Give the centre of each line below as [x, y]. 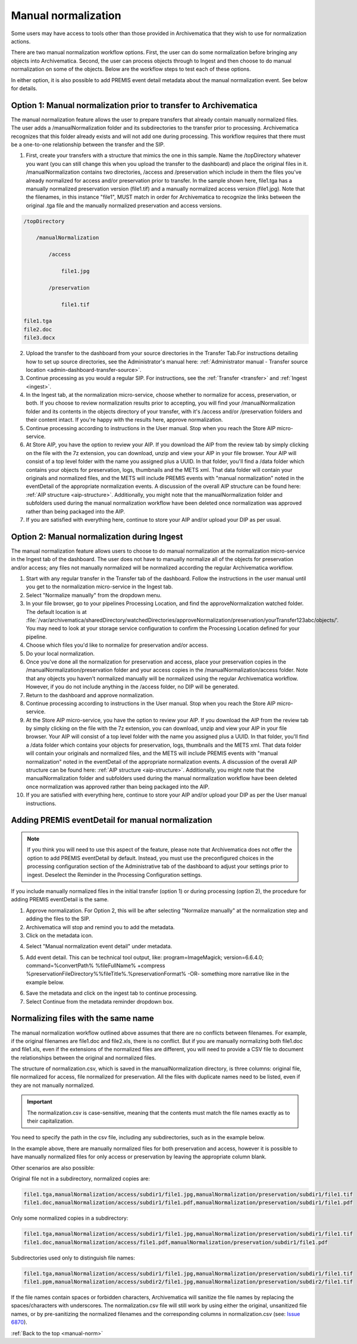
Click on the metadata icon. [59, 935]
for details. [24, 88]
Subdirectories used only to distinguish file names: [73, 1258]
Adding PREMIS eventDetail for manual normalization [112, 820]
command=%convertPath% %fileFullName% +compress [95, 966]
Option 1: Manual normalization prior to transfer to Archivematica [134, 105]
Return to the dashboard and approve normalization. [90, 695]
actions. [21, 41]
